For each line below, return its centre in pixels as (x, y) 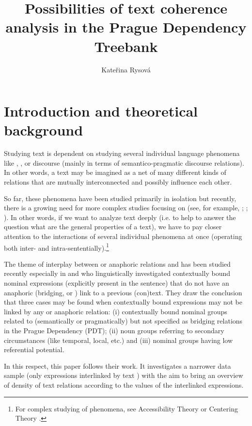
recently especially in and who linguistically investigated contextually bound (117, 273)
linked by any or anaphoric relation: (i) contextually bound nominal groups (116, 311)
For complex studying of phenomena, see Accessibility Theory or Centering (126, 408)
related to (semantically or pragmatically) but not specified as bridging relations (123, 321)
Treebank (126, 46)
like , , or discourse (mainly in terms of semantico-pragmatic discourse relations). (124, 162)
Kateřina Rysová (126, 69)
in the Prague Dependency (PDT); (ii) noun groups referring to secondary (114, 330)
